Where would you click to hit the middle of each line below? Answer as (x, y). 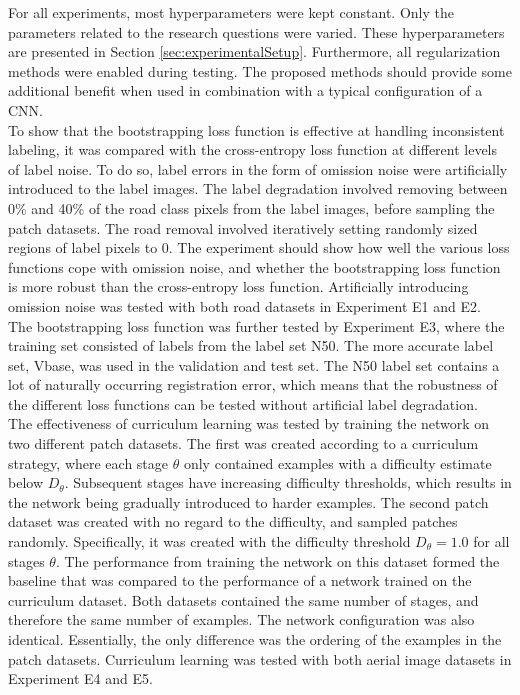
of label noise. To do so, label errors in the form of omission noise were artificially (258, 168)
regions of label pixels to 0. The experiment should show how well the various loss (259, 247)
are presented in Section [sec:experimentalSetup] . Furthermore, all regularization (254, 51)
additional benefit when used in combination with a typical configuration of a (245, 90)
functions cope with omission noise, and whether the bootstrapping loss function (254, 266)
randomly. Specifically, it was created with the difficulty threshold (209, 541)
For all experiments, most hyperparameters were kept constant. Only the (231, 12)
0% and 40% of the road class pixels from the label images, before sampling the (251, 207)
